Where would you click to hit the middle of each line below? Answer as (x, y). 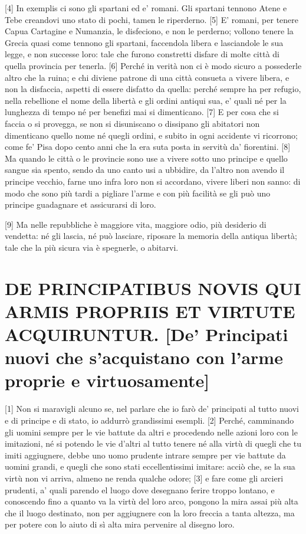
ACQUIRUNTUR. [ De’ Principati (147, 334)
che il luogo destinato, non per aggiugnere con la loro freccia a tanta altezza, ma (150, 512)
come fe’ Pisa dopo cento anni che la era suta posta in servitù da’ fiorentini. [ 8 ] (148, 147)
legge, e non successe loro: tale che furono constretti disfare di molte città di (142, 54)
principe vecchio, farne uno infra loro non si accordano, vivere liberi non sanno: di (153, 181)
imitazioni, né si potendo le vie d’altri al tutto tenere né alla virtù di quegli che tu (153, 443)
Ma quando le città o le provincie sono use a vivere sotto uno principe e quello (146, 158)
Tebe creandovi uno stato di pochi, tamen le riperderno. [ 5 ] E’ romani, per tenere (152, 19)
